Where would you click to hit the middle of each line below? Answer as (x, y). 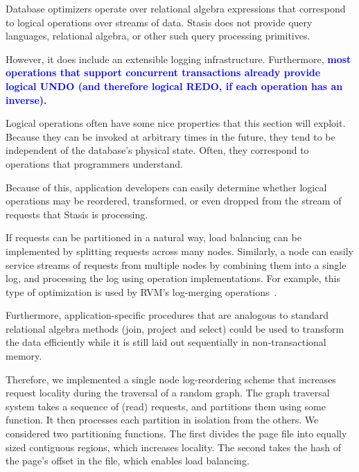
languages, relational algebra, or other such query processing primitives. (158, 36)
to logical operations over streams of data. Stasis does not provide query (159, 22)
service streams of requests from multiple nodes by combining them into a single (176, 264)
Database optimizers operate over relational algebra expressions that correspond (176, 8)
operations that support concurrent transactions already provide (163, 72)
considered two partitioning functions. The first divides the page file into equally (176, 434)
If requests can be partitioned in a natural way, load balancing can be (154, 237)
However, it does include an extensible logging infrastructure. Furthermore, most (178, 59)
